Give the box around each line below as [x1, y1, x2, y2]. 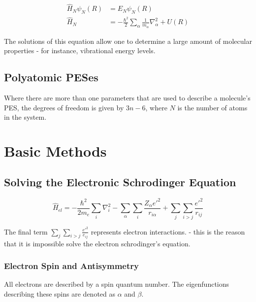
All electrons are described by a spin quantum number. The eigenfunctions [4, 278, 229, 289]
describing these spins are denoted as [4, 288, 116, 299]
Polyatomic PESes [4, 69, 98, 85]
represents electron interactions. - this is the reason [91, 226, 245, 236]
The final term [4, 226, 48, 236]
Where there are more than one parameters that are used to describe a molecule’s [4, 92, 251, 102]
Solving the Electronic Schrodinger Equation [4, 174, 236, 190]
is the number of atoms [177, 102, 248, 112]
